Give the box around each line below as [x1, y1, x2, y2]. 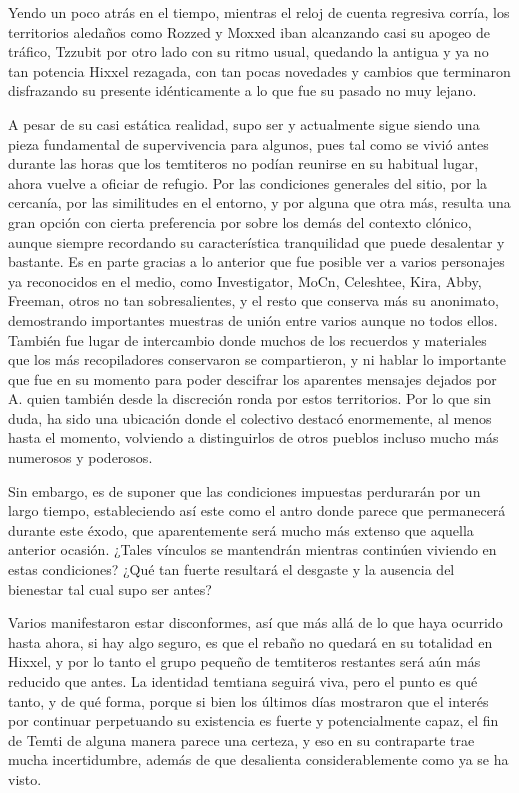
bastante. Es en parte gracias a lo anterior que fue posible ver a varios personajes [8, 251, 505, 272]
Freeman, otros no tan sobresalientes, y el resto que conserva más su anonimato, [8, 290, 499, 311]
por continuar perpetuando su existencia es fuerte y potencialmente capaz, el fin [8, 710, 499, 731]
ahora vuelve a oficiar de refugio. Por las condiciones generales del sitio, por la [8, 172, 488, 193]
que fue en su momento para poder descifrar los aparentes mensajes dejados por [8, 368, 497, 389]
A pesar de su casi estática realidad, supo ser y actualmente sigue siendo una [8, 113, 480, 134]
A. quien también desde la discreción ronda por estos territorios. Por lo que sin [8, 388, 492, 409]
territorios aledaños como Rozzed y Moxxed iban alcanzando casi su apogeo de [8, 21, 491, 42]
